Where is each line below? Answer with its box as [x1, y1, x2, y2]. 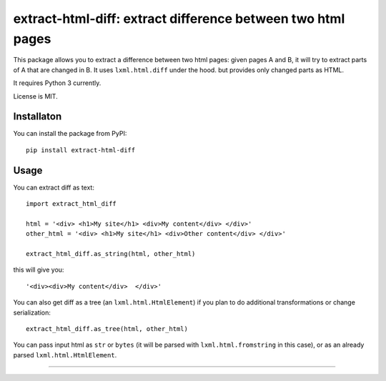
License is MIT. [13, 91, 58, 100]
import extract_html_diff [26, 200, 117, 208]
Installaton [13, 111, 62, 123]
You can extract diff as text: [13, 183, 94, 192]
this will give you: [13, 265, 64, 274]
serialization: [13, 308, 51, 317]
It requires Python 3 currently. [13, 79, 102, 87]
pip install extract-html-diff [26, 146, 136, 154]
